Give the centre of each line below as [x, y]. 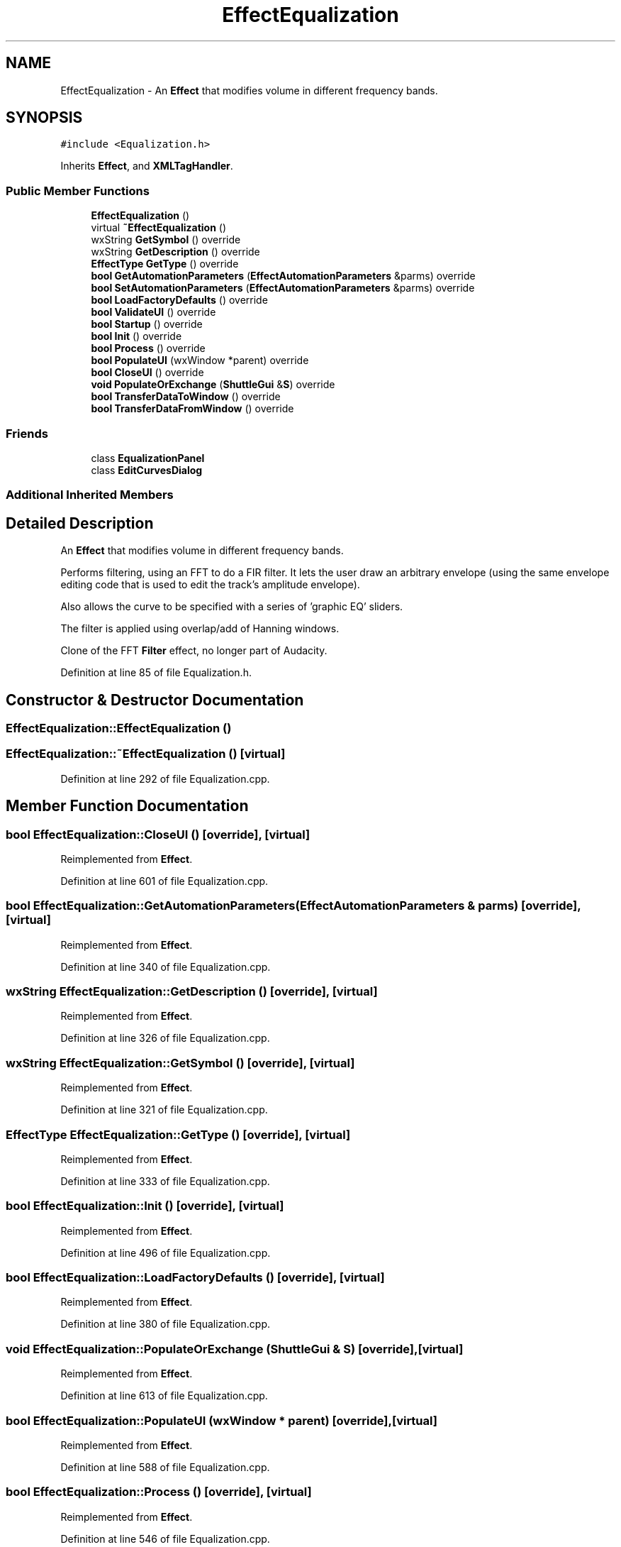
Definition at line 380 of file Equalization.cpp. [165, 1324]
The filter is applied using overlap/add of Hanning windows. [200, 629]
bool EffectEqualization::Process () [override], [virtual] [159, 1492]
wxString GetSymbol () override [166, 240]
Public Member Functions [78, 191]
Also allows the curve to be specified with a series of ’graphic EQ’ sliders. [232, 607]
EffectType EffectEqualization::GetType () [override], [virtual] [178, 1134]
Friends [27, 433]
